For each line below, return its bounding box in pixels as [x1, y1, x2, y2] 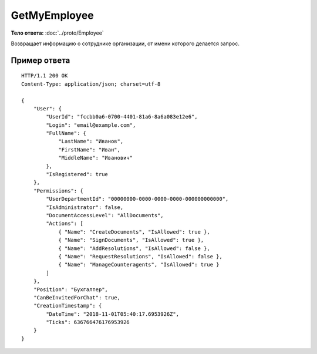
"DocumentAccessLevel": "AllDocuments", [46, 212, 164, 218]
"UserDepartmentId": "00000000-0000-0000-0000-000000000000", [46, 195, 229, 203]
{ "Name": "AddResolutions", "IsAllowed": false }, [58, 245, 211, 252]
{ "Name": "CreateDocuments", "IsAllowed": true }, [58, 228, 211, 235]
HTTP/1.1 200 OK [21, 72, 68, 79]
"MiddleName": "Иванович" [58, 154, 133, 161]
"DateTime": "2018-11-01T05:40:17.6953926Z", [46, 311, 179, 317]
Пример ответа [11, 55, 70, 65]
